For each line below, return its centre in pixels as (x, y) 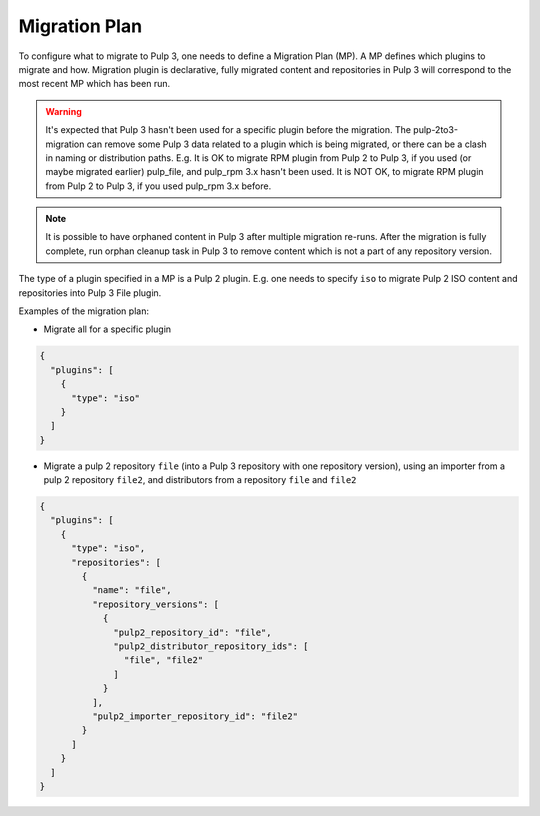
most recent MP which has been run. (94, 84)
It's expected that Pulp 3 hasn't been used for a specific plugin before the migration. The (228, 130)
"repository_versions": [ (155, 604)
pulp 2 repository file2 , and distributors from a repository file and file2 (200, 480)
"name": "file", (131, 590)
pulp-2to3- (436, 130)
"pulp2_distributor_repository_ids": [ (211, 646)
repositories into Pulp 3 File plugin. (90, 292)
